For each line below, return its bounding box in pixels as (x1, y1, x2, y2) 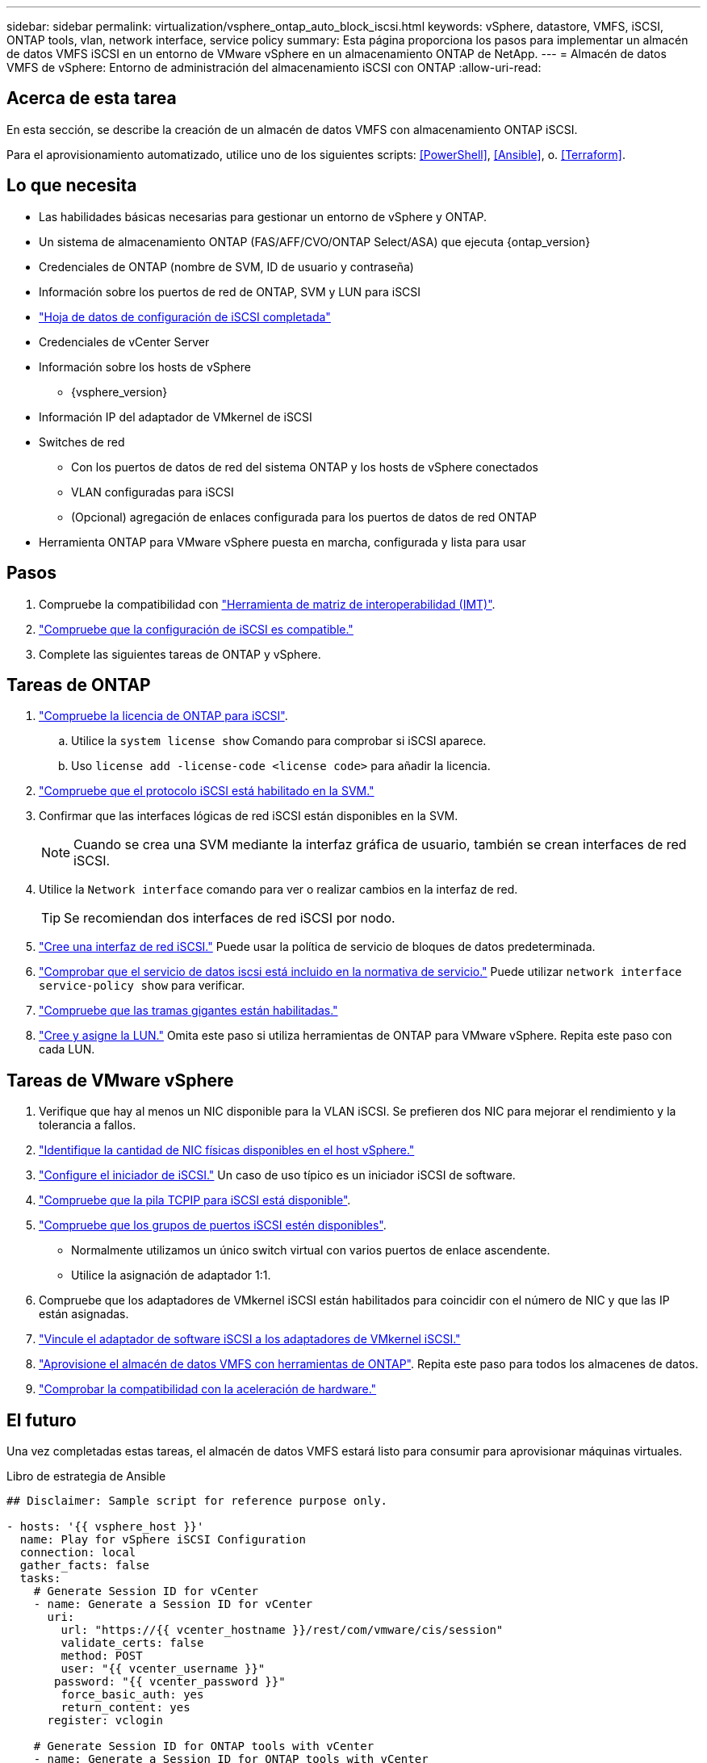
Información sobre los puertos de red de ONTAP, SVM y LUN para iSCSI (39, 284, 421, 299)
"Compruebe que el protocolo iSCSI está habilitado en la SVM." (39, 784, 374, 798)
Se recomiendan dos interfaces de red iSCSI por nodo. (64, 910, 395, 927)
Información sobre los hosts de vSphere (39, 359, 251, 374)
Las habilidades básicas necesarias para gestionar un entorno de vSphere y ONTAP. (39, 209, 487, 224)
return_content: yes (61, 1701, 190, 1715)
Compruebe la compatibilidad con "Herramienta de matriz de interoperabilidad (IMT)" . (39, 597, 496, 611)
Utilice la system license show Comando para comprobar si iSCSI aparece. (71, 734, 487, 748)
